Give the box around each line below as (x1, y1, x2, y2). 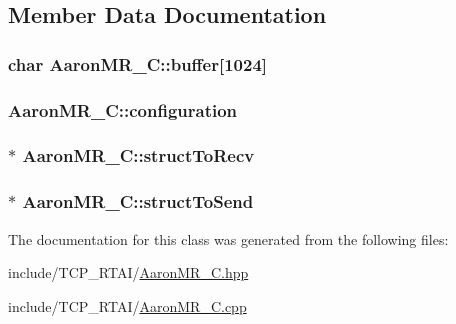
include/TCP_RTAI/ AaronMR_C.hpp (8, 262, 249, 283)
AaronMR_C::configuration (8, 97, 238, 122)
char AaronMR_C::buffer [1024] (8, 51, 268, 76)
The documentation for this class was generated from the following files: (8, 228, 449, 249)
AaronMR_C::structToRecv (22, 143, 255, 168)
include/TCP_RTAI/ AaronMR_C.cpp (8, 295, 247, 316)
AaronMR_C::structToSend (22, 189, 254, 214)
